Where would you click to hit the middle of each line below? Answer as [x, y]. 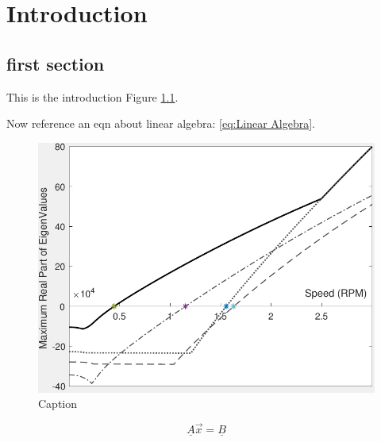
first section [56, 63]
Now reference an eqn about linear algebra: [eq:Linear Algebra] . [161, 123]
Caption [58, 404]
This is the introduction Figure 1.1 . [92, 96]
